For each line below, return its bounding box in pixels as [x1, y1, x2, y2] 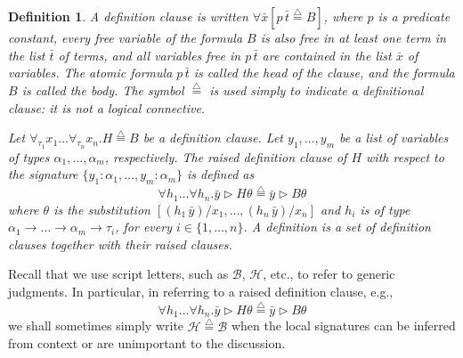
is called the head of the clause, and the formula [193, 63, 455, 82]
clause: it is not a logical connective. [8, 98, 206, 117]
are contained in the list [262, 45, 392, 64]
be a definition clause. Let [142, 128, 283, 147]
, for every [115, 217, 172, 236]
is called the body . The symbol [21, 81, 184, 99]
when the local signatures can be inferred [231, 316, 456, 335]
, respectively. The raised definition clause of [104, 147, 347, 166]
